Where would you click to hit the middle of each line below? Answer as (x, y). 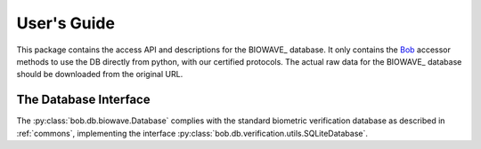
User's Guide (66, 23)
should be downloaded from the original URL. (100, 74)
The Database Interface (83, 100)
